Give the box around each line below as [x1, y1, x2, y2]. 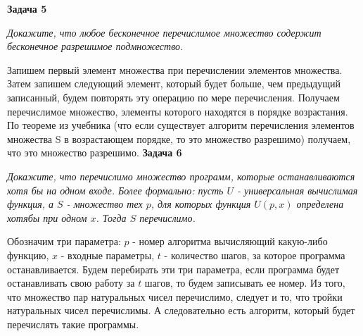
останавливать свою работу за [7, 275, 135, 290]
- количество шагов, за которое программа [164, 247, 345, 262]
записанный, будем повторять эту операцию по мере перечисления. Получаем [7, 89, 340, 104]
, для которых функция [151, 197, 251, 211]
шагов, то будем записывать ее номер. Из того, [144, 275, 345, 290]
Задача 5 [7, 1, 47, 15]
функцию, [7, 247, 49, 262]
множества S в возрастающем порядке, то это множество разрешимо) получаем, [7, 131, 351, 146]
